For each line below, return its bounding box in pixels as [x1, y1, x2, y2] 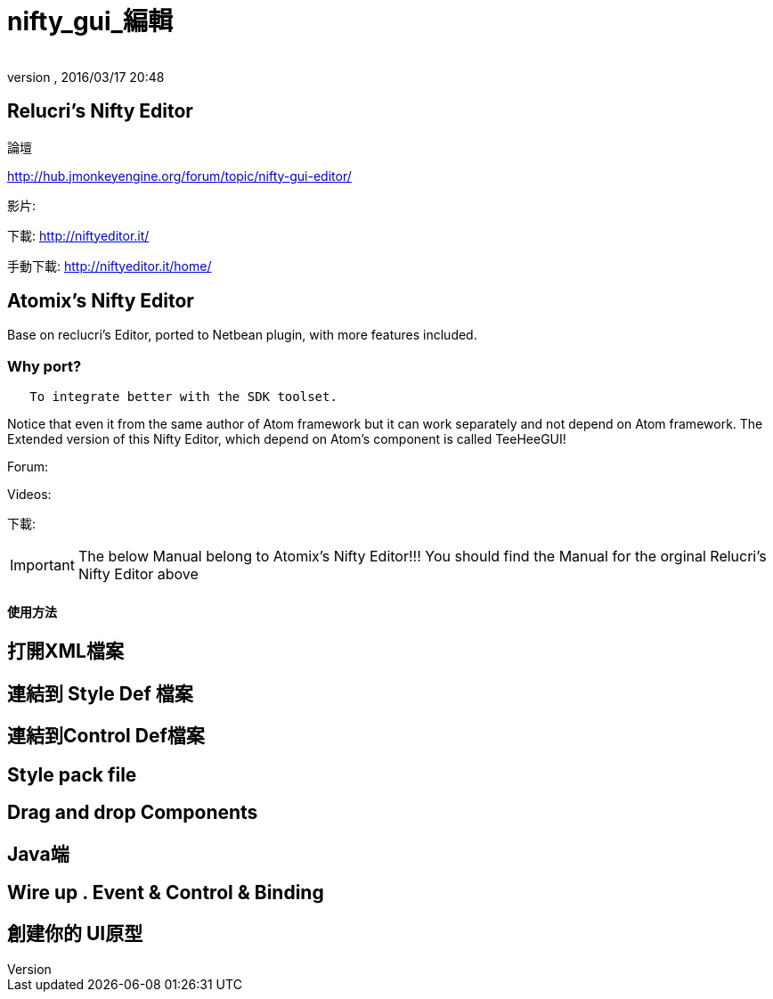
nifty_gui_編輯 [7, 6, 173, 37]
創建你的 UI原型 [7, 922, 143, 946]
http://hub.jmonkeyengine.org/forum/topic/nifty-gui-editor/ [7, 168, 352, 184]
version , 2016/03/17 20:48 [7, 69, 165, 85]
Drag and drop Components [7, 801, 258, 824]
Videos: [7, 487, 52, 503]
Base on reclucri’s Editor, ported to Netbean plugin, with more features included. [7, 327, 477, 343]
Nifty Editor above [77, 565, 199, 584]
